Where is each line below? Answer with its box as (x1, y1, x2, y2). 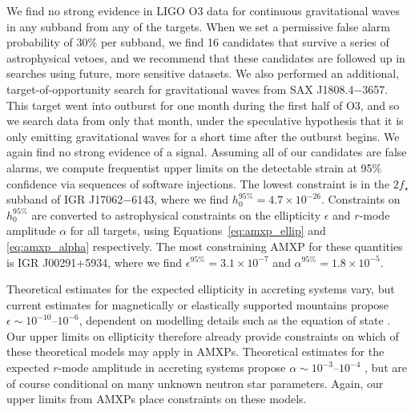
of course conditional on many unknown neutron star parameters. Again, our (6, 374, 384, 391)
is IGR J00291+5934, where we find (6, 253, 183, 270)
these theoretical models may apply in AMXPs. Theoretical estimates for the (6, 343, 385, 360)
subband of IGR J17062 (6, 191, 123, 208)
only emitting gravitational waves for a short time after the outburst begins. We (6, 127, 400, 144)
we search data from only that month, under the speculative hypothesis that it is (6, 112, 404, 129)
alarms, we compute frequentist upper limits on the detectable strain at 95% (6, 159, 382, 176)
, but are (365, 359, 407, 376)
